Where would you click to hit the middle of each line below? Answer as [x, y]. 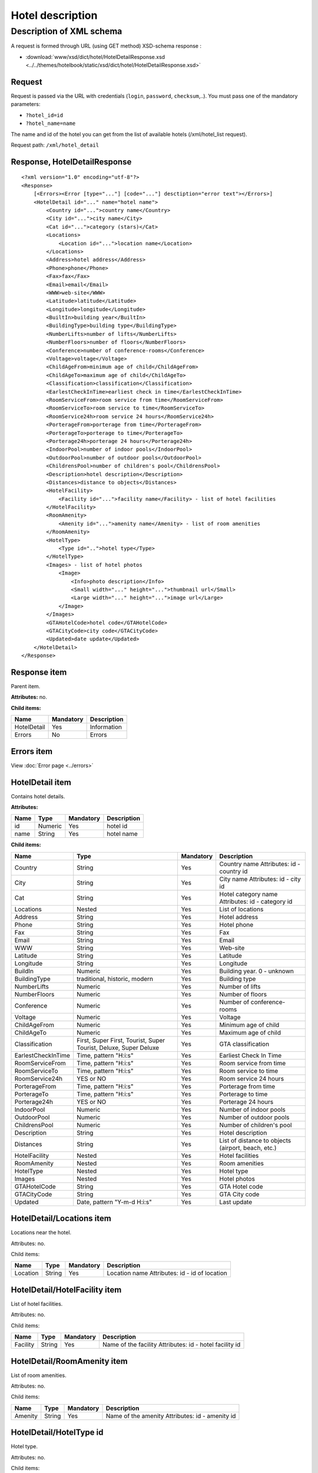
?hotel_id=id [44, 115]
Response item [39, 672]
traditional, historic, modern [115, 979]
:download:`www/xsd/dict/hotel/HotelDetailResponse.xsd [95, 57]
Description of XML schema [67, 31]
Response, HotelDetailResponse [71, 162]
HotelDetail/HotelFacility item [66, 1289]
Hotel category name [249, 894]
